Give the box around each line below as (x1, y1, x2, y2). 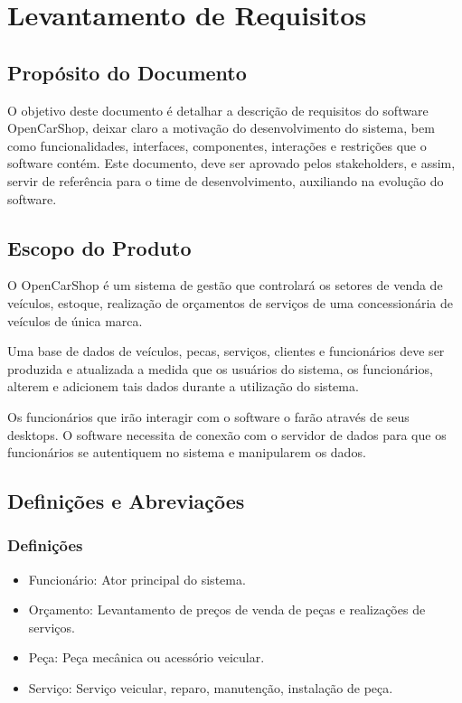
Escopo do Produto (7, 233, 192, 261)
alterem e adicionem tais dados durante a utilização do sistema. (7, 377, 359, 396)
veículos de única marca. (7, 311, 143, 330)
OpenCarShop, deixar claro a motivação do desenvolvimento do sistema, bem (7, 118, 435, 137)
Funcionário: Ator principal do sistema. (28, 569, 246, 588)
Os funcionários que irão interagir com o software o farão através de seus (7, 407, 410, 426)
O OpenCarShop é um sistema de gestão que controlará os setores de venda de (7, 276, 443, 295)
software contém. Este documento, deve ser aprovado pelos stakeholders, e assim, (7, 154, 456, 173)
